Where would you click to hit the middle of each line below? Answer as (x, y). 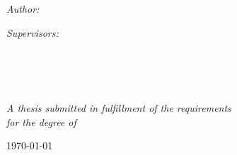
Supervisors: (33, 32)
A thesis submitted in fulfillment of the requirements (119, 107)
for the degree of (41, 121)
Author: (23, 8)
